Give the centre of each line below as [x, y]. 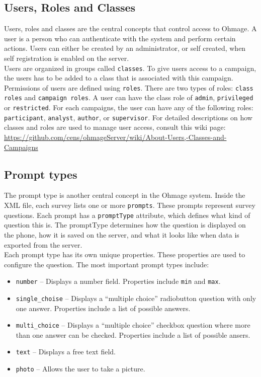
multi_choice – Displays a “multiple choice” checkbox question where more [133, 325]
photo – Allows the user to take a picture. [80, 369]
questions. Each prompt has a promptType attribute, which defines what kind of [127, 215]
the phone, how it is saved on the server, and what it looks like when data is [122, 234]
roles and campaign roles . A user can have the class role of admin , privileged [129, 97]
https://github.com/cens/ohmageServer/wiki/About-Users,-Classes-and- [115, 137]
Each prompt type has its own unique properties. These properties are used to [125, 254]
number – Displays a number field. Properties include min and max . [118, 281]
